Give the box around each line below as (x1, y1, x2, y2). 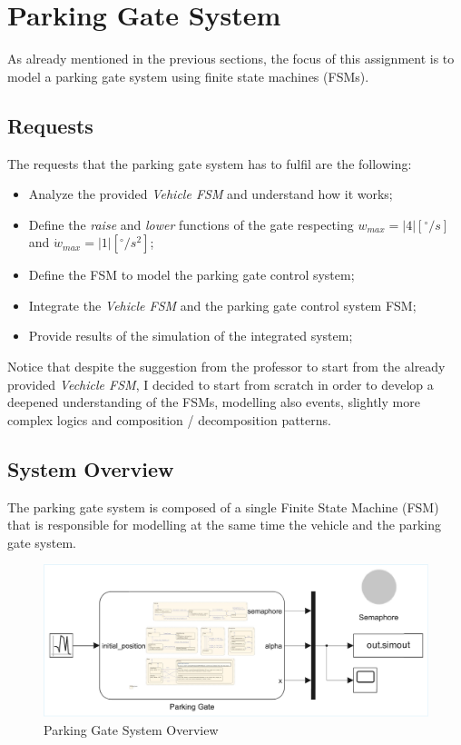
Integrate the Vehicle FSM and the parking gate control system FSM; (28, 295, 417, 314)
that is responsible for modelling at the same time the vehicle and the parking (7, 515, 441, 534)
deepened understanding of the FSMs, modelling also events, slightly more (7, 392, 420, 412)
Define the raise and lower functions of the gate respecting (28, 214, 354, 233)
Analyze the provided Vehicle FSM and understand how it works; (28, 184, 393, 204)
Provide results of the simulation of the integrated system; (28, 326, 353, 345)
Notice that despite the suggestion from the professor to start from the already (7, 357, 446, 376)
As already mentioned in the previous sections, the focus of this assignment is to (7, 49, 455, 68)
